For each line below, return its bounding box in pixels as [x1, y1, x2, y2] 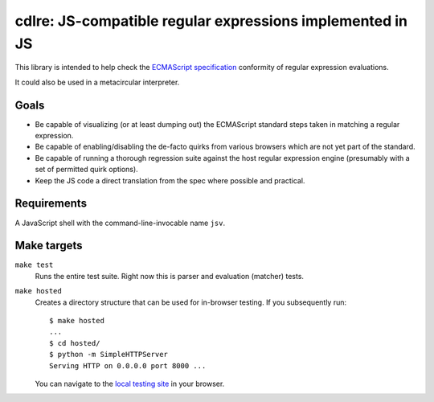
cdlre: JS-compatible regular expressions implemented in [14, 12, 408, 30]
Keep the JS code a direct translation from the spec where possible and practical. [35, 175, 305, 185]
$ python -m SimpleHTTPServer [49, 350, 169, 359]
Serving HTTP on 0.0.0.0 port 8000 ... [49, 361, 207, 370]
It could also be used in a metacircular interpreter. [14, 77, 180, 87]
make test [14, 260, 54, 269]
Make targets [14, 239, 84, 252]
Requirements [14, 197, 88, 211]
